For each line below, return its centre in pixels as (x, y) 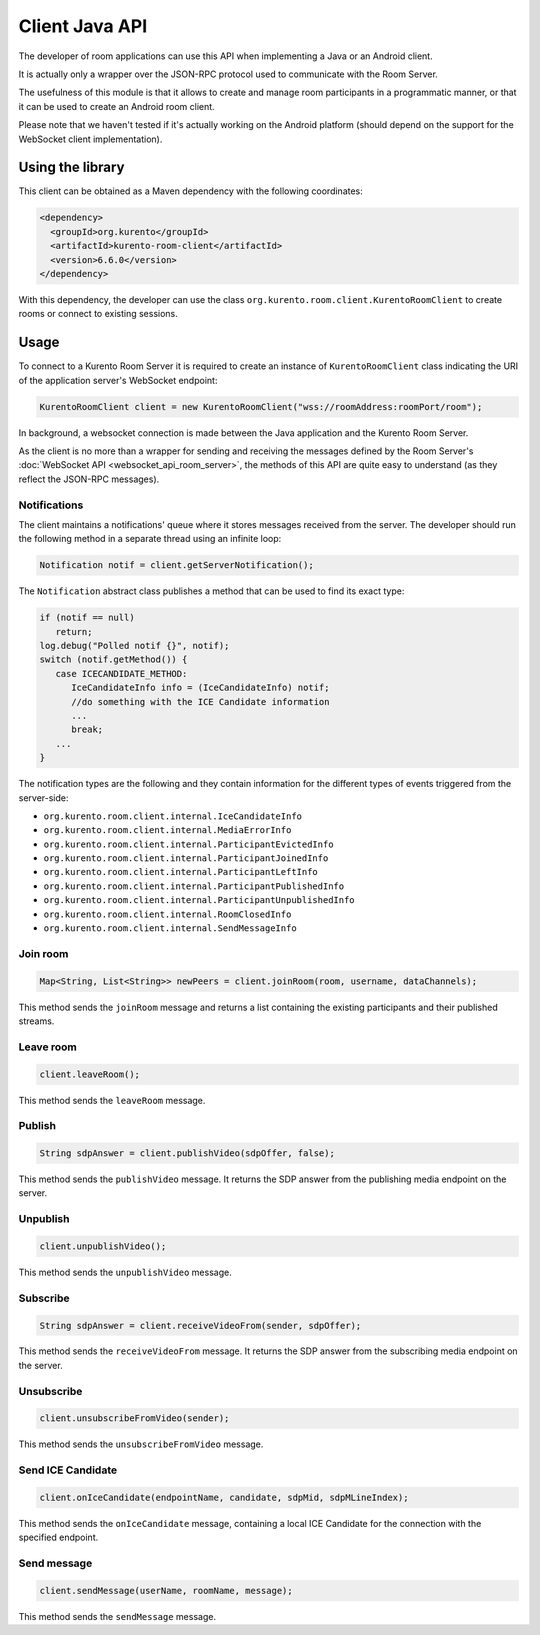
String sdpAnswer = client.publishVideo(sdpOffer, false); (187, 1153)
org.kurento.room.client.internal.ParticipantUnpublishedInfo (199, 900)
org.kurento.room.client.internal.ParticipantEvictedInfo (188, 844)
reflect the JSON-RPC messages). (89, 479)
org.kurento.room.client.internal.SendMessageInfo (170, 928)
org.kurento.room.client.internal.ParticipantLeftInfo (181, 872)
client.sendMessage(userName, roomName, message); (166, 1590)
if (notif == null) (87, 618)
